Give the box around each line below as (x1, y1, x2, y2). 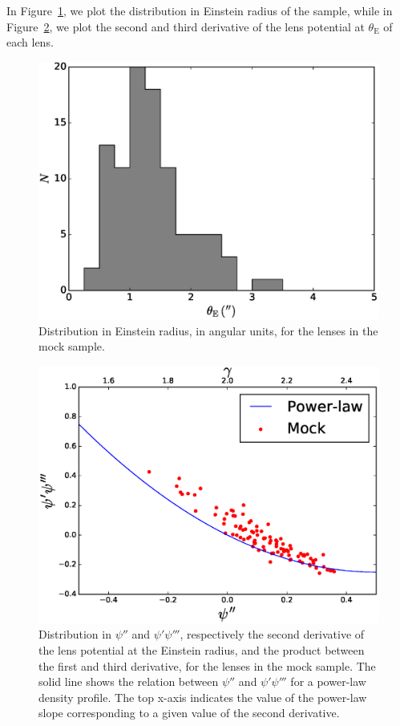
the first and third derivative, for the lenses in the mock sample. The (38, 657, 376, 674)
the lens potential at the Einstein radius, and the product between (38, 641, 365, 658)
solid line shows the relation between (38, 673, 219, 690)
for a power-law (290, 673, 366, 690)
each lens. (6, 34, 54, 51)
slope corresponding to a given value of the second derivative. (38, 704, 340, 721)
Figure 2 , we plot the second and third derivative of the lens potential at (6, 18, 365, 34)
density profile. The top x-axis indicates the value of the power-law (38, 688, 367, 705)
